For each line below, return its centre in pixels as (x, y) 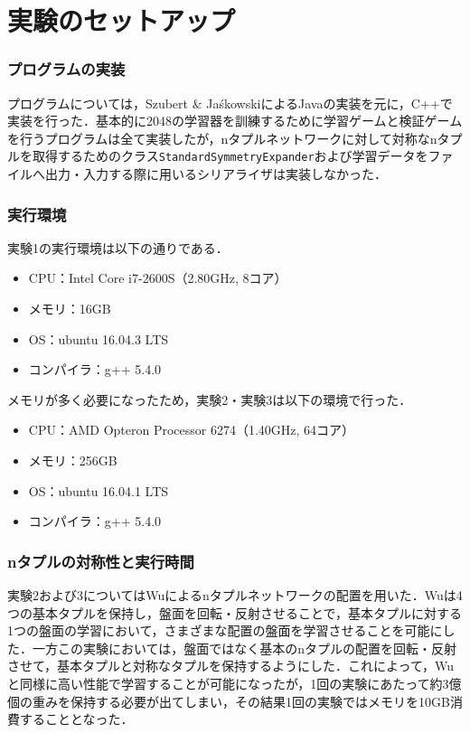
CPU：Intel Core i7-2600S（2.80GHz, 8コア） (158, 278)
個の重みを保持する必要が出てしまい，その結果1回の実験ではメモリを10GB (229, 701)
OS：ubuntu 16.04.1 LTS (99, 490)
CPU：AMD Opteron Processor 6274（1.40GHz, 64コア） (192, 430)
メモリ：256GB (73, 460)
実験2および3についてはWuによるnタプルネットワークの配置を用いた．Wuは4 (235, 595)
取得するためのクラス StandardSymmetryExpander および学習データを (230, 156)
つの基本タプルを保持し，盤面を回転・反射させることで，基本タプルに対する (235, 612)
